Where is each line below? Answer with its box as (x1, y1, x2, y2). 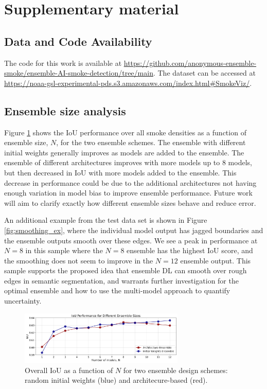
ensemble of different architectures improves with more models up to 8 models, (4, 157, 252, 168)
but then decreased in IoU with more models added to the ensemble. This (4, 167, 237, 178)
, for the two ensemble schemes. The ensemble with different (56, 137, 246, 148)
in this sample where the (25, 245, 103, 256)
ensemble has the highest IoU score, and (127, 245, 253, 256)
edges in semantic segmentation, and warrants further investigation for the (4, 275, 239, 286)
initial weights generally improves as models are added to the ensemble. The (4, 147, 244, 157)
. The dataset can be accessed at (153, 67, 256, 78)
